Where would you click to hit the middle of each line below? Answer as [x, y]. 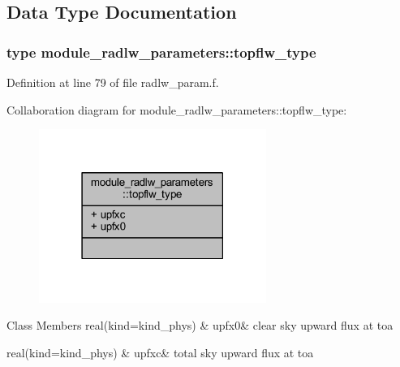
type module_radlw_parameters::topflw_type [161, 52]
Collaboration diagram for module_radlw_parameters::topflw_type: [177, 109]
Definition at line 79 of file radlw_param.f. [113, 82]
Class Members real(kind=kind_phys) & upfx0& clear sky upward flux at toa [200, 325]
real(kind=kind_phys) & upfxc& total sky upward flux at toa [160, 352]
